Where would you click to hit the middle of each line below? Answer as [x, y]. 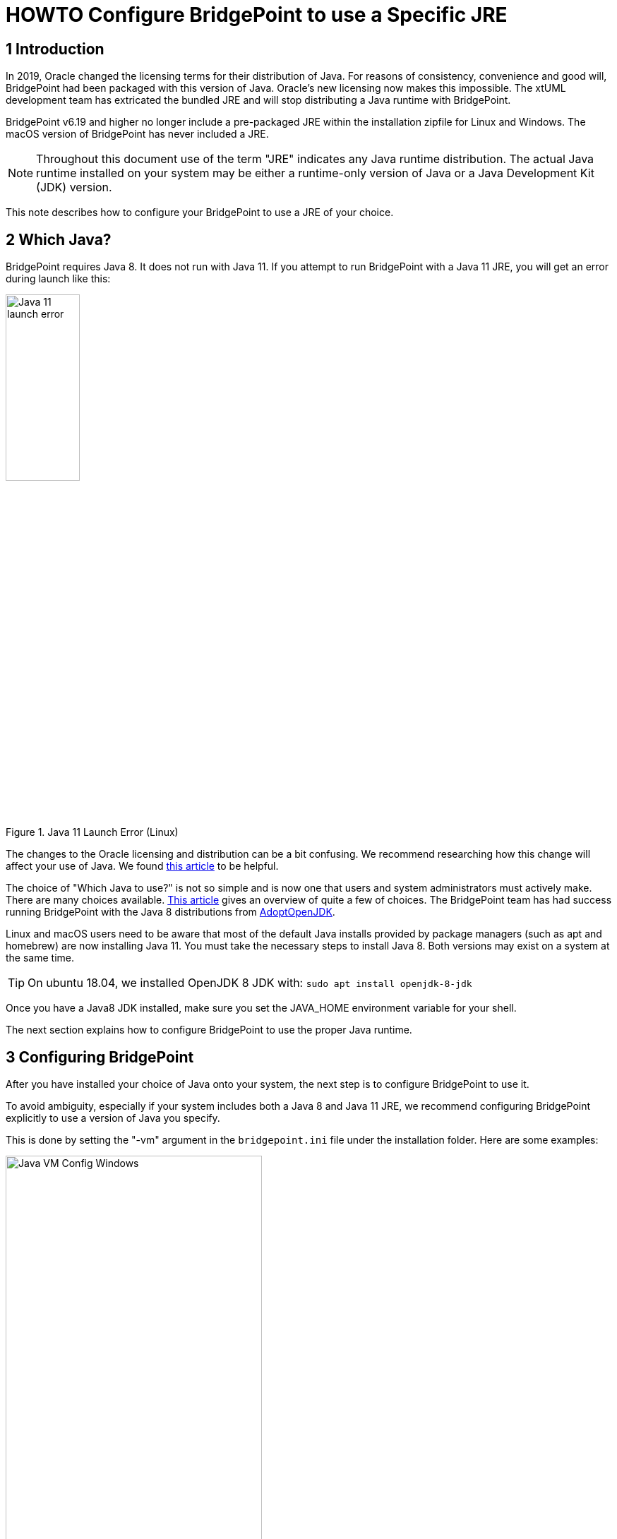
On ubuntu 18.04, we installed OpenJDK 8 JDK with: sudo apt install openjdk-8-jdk [250, 983]
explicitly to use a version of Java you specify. [113, 1118]
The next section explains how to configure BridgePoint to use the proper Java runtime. [209, 1030]
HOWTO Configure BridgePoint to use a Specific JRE [257, 15]
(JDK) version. [74, 187]
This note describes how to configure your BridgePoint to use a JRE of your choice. [200, 212]
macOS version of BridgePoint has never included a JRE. [137, 134]
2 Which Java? [59, 239]
